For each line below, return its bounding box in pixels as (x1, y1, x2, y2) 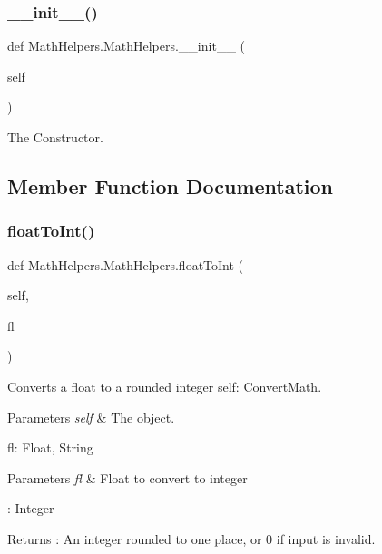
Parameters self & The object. (7, 407, 175, 426)
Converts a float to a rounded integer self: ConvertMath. (7, 376, 322, 395)
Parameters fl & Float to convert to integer (7, 468, 248, 487)
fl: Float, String (7, 438, 93, 457)
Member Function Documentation (7, 171, 334, 199)
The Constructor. (7, 128, 103, 146)
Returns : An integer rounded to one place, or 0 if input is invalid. (7, 529, 376, 548)
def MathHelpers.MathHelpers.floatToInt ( (7, 255, 244, 274)
